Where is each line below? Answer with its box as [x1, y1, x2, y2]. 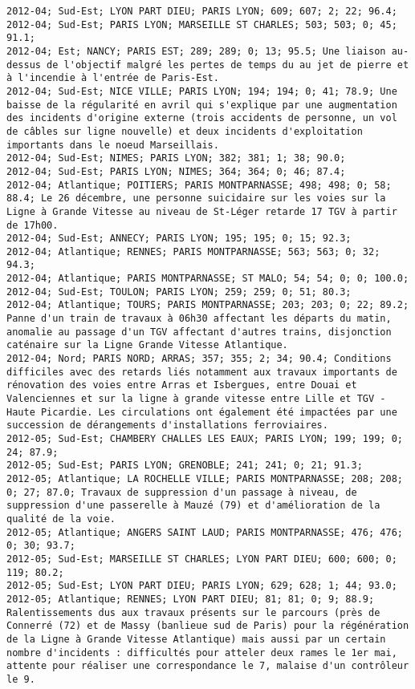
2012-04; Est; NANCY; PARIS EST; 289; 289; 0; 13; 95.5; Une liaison [6, 45, 386, 57]
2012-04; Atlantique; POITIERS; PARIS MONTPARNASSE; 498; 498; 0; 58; [6, 179, 392, 191]
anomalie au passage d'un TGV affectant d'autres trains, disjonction [6, 326, 392, 338]
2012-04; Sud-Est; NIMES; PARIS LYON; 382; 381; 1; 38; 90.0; [6, 152, 346, 164]
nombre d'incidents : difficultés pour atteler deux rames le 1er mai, [6, 646, 397, 659]
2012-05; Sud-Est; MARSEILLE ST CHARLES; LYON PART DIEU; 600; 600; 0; [6, 553, 397, 565]
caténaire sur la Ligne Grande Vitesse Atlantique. [6, 339, 288, 351]
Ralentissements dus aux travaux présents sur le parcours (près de [6, 606, 380, 618]
